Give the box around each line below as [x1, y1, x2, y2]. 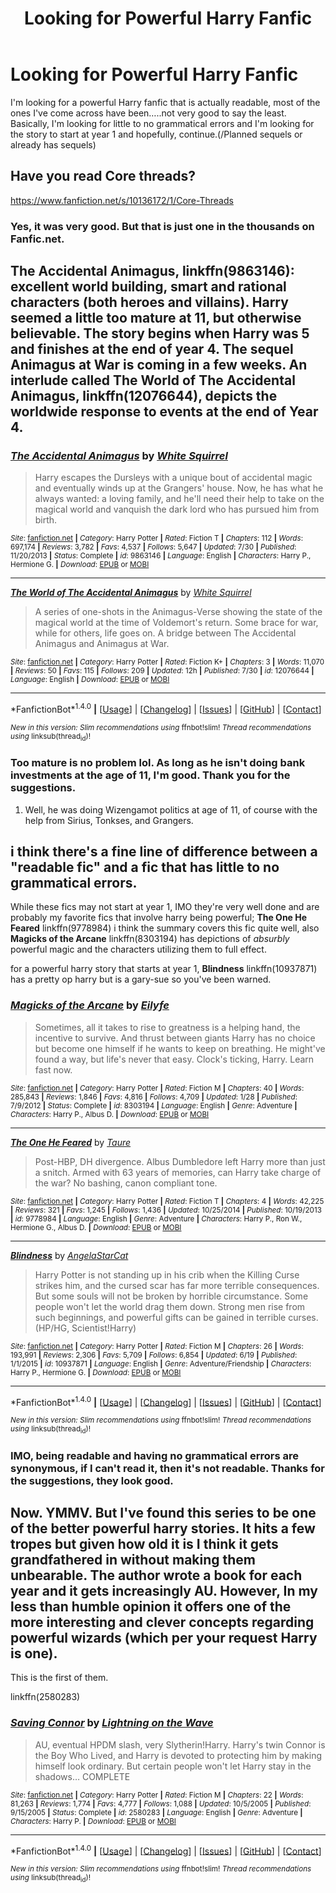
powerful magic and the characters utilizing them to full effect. [10, 943, 267, 956]
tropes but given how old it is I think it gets [10, 1536, 279, 1553]
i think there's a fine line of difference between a [10, 843, 318, 861]
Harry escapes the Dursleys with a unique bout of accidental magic [34, 472, 313, 484]
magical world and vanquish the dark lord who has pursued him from [34, 503, 320, 516]
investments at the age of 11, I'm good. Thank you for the [10, 768, 291, 782]
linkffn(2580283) [10, 1691, 81, 1703]
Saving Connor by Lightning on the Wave [10, 1716, 214, 1730]
